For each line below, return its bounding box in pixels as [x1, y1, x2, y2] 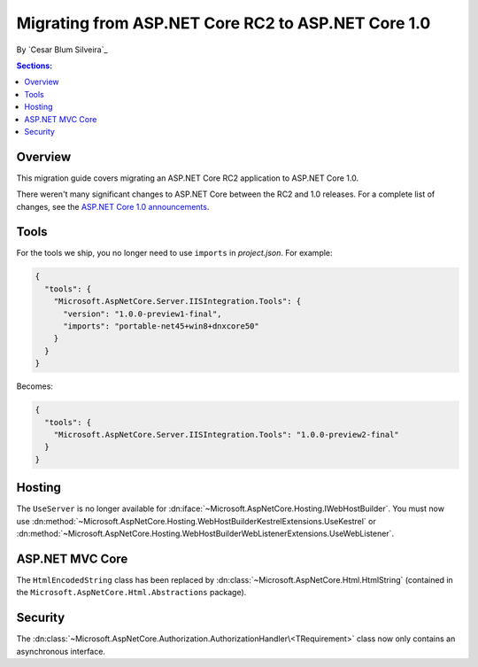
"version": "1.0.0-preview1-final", [63, 308, 222, 319]
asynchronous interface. [16, 646, 106, 656]
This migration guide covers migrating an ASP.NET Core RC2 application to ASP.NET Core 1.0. [16, 173, 358, 183]
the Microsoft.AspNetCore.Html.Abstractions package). [16, 587, 247, 598]
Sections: [16, 60, 53, 71]
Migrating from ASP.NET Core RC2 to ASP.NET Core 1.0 [16, 13, 431, 33]
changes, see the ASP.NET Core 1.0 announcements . [16, 201, 210, 212]
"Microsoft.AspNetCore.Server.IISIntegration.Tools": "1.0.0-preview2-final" [53, 430, 400, 439]
